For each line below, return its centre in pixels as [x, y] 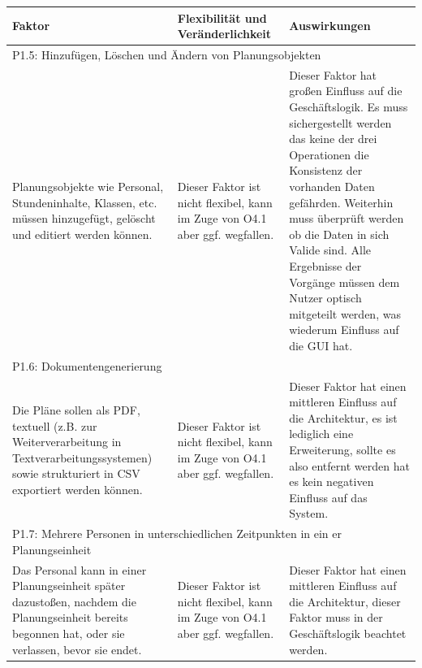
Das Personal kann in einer [80, 569]
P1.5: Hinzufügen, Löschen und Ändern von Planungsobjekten [167, 54]
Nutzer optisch [325, 298]
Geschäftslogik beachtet [348, 633]
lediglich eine [321, 434]
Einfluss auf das [328, 497]
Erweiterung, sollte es [342, 449]
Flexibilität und [222, 17]
